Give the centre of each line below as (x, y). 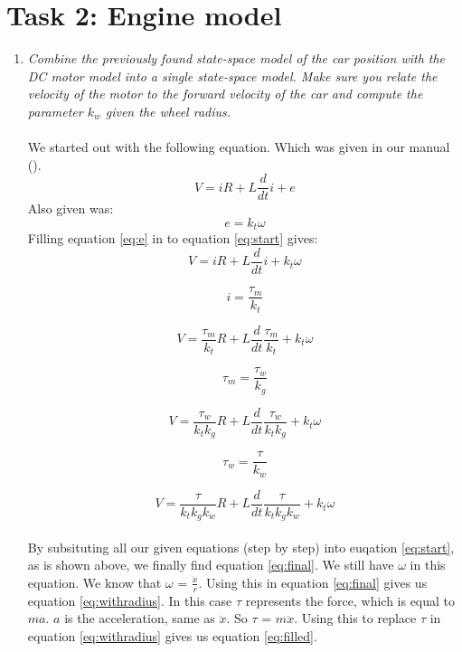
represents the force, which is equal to (350, 600)
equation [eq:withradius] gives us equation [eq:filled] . (172, 635)
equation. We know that (94, 582)
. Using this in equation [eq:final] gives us (313, 582)
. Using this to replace (355, 618)
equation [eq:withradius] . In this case (130, 600)
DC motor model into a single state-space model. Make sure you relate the (232, 76)
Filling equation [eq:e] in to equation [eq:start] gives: (173, 238)
